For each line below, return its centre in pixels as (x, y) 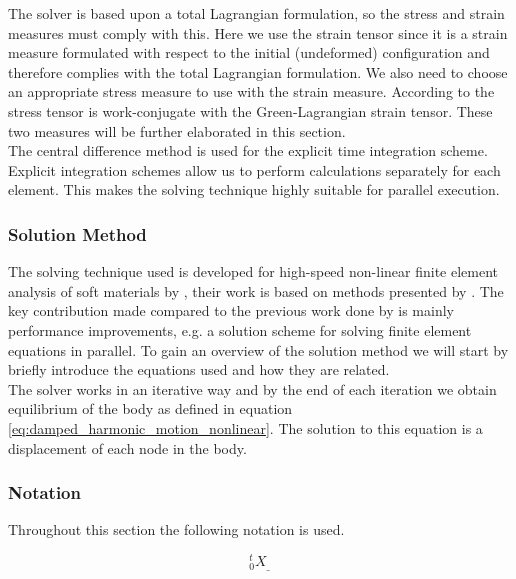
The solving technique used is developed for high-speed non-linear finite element (253, 271)
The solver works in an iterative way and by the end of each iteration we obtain (252, 388)
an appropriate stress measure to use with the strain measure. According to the (251, 91)
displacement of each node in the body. (127, 447)
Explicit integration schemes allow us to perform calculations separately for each (254, 169)
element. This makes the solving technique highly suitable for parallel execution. (254, 189)
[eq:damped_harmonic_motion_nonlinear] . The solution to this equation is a (245, 427)
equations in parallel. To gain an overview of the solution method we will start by (258, 349)
